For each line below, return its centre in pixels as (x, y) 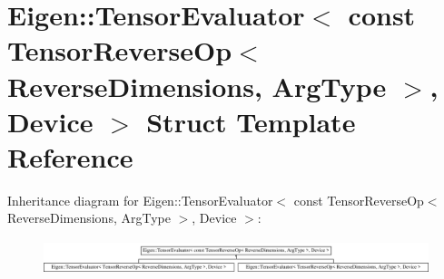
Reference (70, 156)
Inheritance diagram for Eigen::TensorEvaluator (140, 200)
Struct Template (251, 121)
